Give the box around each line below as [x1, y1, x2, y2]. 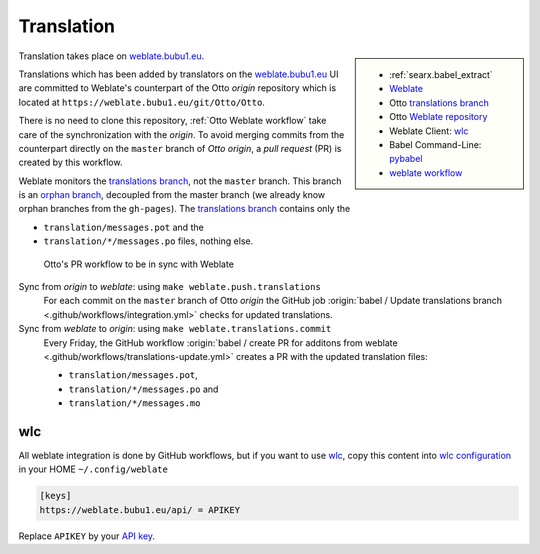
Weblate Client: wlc [389, 125, 469, 137]
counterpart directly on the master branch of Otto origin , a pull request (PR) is [18, 142, 342, 154]
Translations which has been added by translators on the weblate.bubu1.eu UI [18, 68, 339, 80]
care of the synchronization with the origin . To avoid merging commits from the [18, 128, 345, 140]
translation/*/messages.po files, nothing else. [43, 235, 254, 247]
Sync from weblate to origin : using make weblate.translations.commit [18, 323, 332, 335]
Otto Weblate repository [389, 111, 488, 123]
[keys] [39, 490, 72, 502]
